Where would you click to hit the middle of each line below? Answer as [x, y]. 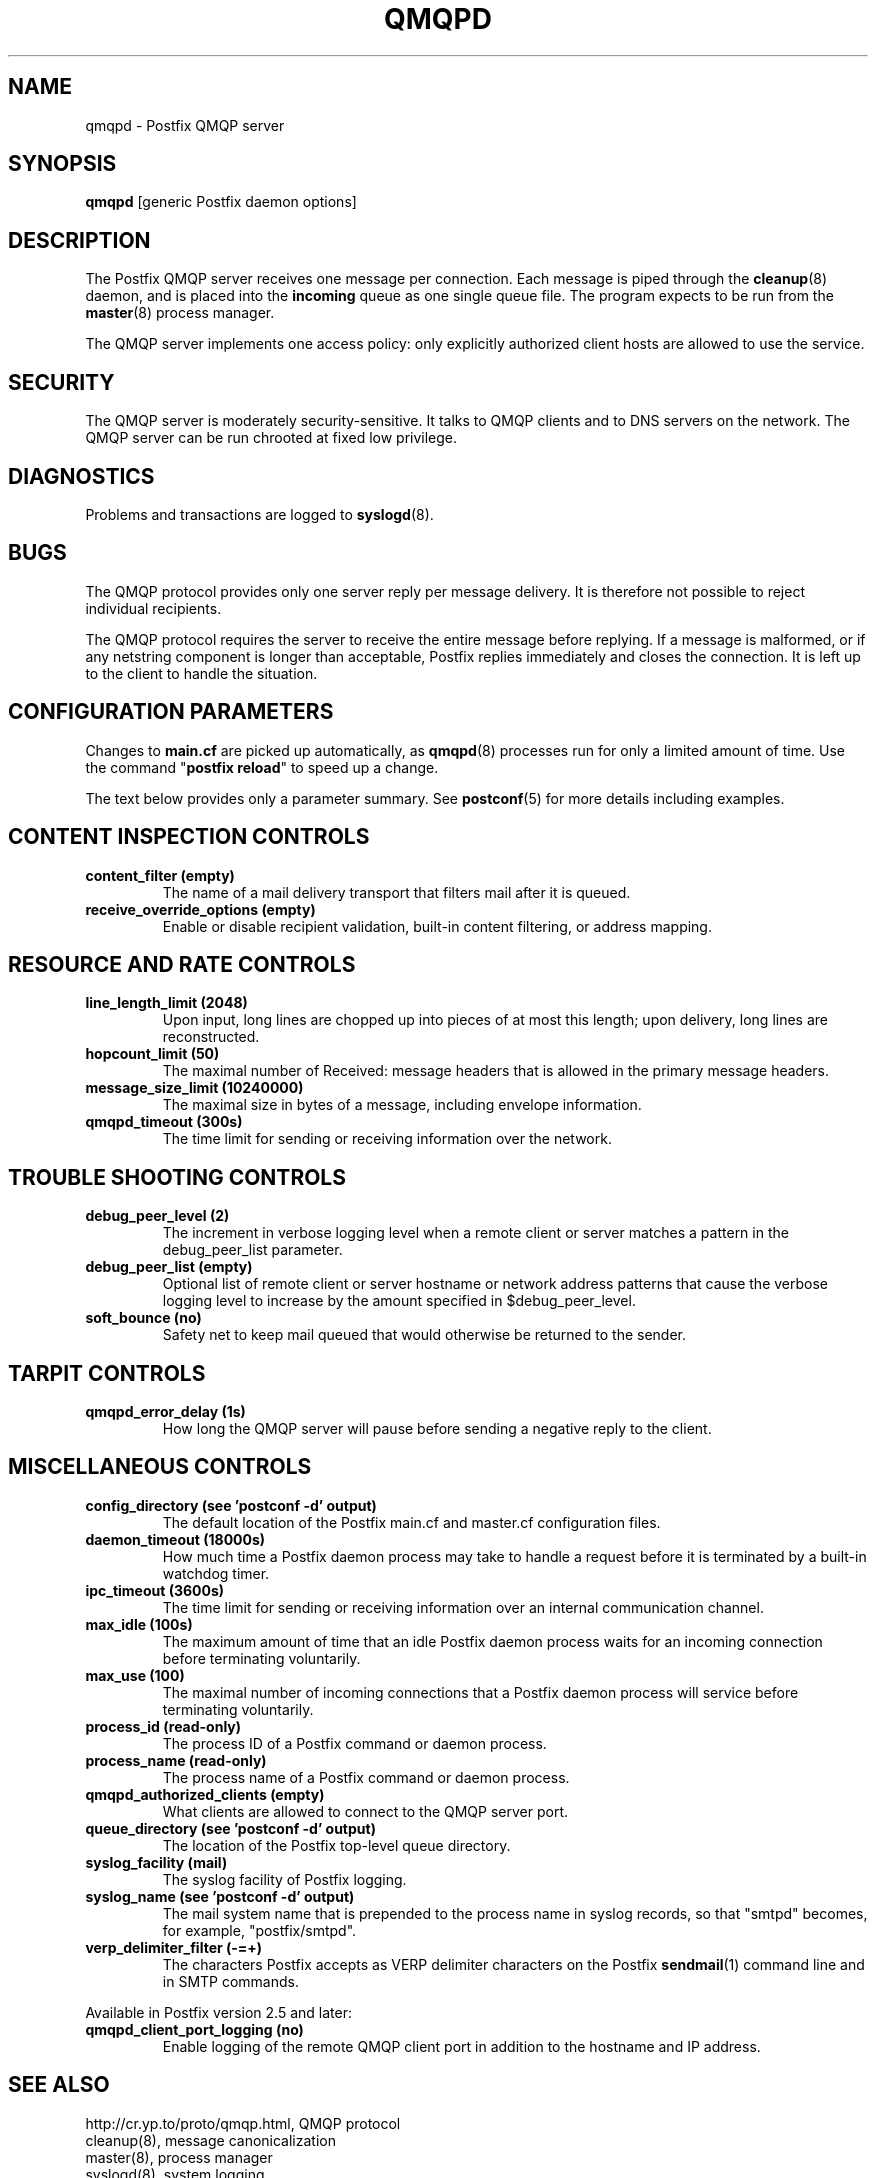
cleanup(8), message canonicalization [210, 2140]
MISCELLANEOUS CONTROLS [160, 1467]
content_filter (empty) [160, 875]
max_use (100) [135, 1675]
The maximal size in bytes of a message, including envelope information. [402, 1105]
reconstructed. [211, 1037]
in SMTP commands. [230, 1981]
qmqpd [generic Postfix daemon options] [221, 202]
